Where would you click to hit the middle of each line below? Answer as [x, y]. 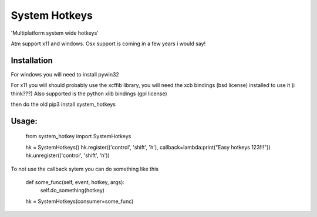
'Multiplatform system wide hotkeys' [55, 33]
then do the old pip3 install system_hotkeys [63, 104]
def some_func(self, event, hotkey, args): [75, 182]
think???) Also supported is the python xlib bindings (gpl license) [89, 94]
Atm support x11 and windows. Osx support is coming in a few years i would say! [108, 44]
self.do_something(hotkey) [72, 191]
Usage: [24, 121]
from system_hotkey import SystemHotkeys [78, 136]
